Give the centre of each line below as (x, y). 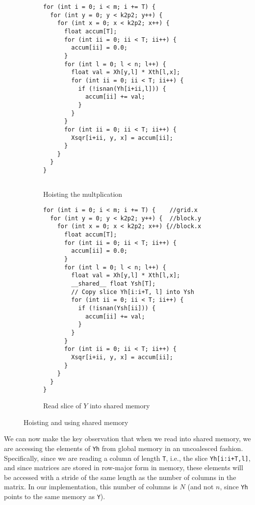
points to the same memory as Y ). (55, 496)
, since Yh (234, 487)
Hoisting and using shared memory (76, 422)
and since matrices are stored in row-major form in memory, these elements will (124, 467)
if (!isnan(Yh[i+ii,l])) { (122, 89)
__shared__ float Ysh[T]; (114, 283)
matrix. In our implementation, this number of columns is (91, 487)
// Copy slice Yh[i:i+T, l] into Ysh (133, 292)
